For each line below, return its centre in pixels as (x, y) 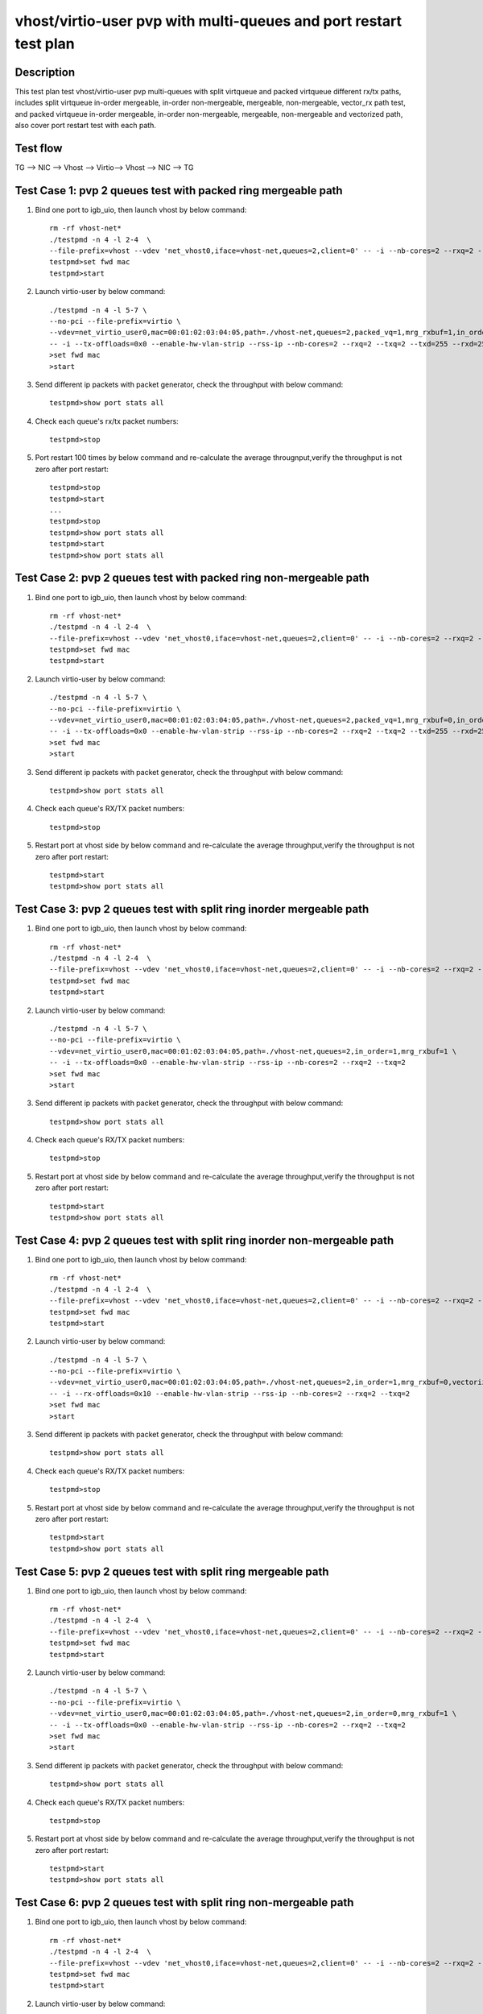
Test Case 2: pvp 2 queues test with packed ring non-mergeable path (192, 578)
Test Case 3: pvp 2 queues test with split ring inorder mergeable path (192, 909)
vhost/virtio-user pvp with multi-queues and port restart (208, 21)
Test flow (39, 148)
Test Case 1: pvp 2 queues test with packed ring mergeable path (179, 191)
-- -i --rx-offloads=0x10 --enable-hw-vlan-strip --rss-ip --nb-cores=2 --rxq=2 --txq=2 (230, 1393)
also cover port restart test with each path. (86, 126)
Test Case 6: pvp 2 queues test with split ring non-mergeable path (184, 1902)
